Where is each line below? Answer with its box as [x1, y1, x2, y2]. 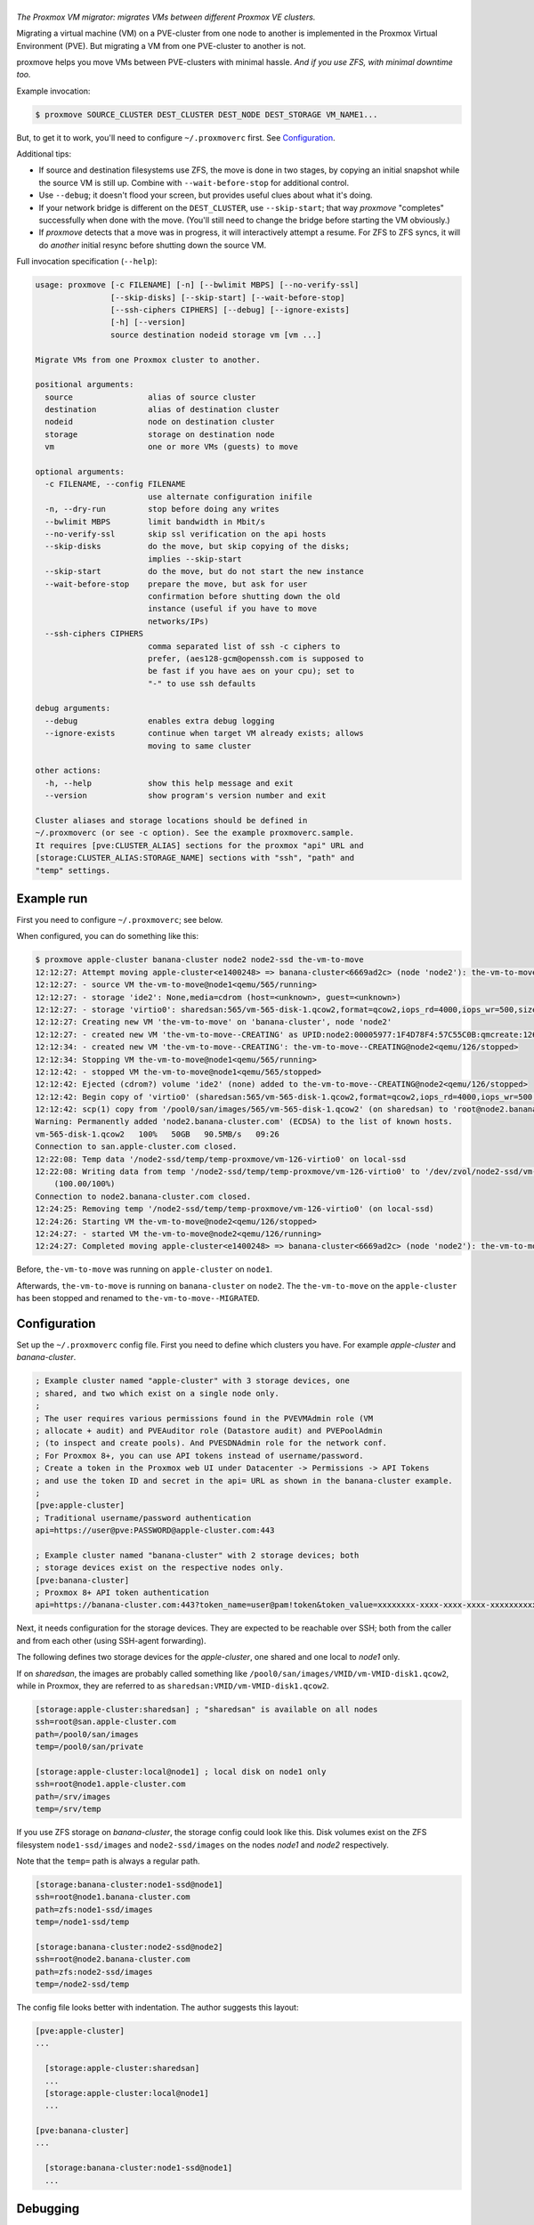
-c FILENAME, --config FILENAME [44, 479, 186, 489]
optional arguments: [35, 467, 125, 477]
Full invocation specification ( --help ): [16, 256, 158, 267]
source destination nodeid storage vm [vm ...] [109, 329, 322, 340]
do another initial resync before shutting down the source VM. [38, 239, 267, 250]
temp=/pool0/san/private [35, 1742, 144, 1752]
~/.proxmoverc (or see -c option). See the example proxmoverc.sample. [35, 828, 355, 838]
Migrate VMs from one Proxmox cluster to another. [35, 354, 262, 365]
